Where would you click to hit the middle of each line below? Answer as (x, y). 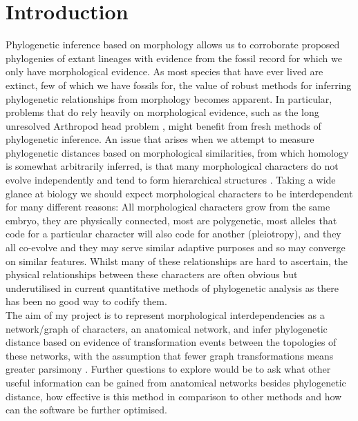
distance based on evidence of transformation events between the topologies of (171, 342)
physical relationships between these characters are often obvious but (152, 274)
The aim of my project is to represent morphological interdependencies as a (165, 315)
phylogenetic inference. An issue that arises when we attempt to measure (160, 139)
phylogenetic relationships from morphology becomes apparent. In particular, (169, 98)
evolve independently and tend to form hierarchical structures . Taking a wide (171, 180)
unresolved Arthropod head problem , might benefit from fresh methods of (163, 125)
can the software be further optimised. (86, 410)
